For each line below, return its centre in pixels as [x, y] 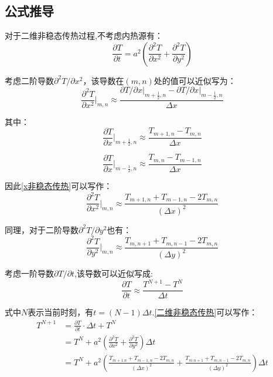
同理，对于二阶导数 [42, 229]
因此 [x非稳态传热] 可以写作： [59, 186]
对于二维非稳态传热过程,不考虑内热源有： [84, 36]
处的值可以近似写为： [195, 80]
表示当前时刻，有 [61, 312]
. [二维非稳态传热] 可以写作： [205, 312]
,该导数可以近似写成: [114, 273]
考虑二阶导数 [29, 80]
